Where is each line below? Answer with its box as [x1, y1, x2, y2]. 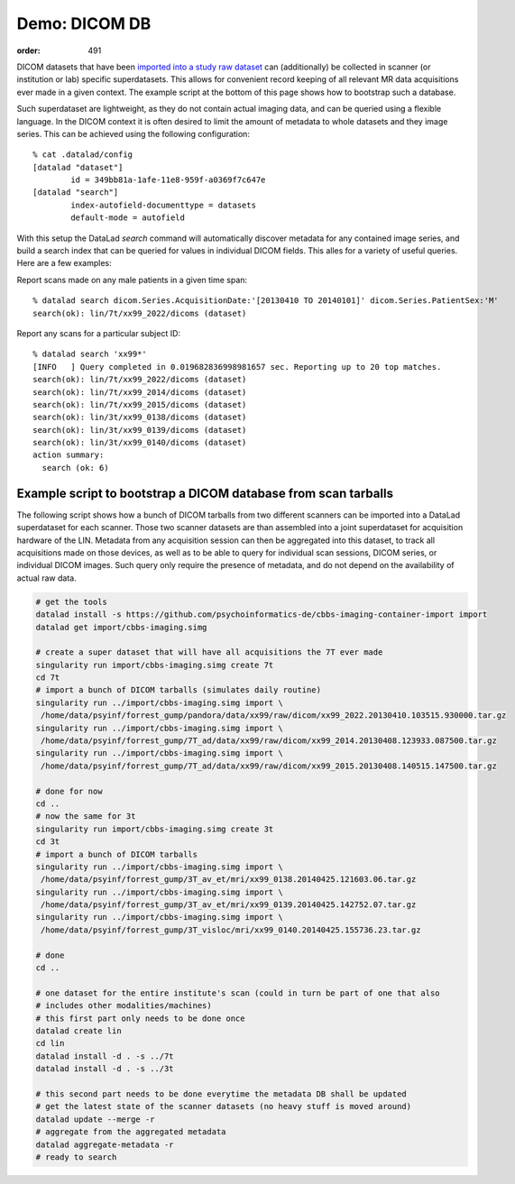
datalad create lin [35, 1026, 122, 1036]
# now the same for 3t [35, 812, 136, 821]
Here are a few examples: [16, 258, 112, 269]
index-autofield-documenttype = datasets [70, 199, 257, 210]
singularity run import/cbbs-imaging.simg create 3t [35, 823, 274, 834]
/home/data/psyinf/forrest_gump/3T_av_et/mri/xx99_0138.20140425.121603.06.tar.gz [41, 875, 417, 885]
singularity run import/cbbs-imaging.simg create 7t [35, 659, 274, 670]
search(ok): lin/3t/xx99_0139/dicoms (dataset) [32, 425, 247, 435]
